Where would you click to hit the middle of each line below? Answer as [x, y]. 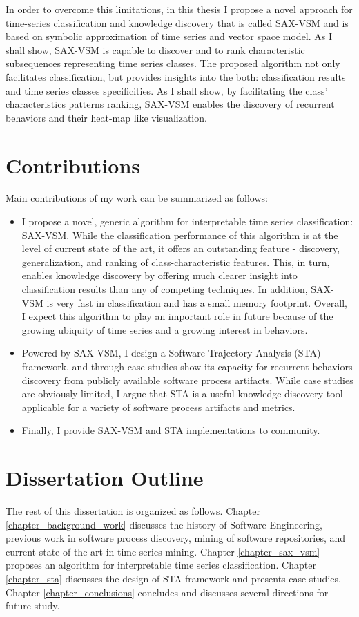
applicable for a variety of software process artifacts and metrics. [158, 407]
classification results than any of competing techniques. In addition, [165, 289]
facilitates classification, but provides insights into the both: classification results [176, 76]
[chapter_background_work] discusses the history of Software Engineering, [164, 524]
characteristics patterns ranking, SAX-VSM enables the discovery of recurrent [170, 104]
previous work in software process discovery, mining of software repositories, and [176, 538]
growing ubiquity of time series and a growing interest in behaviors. [165, 329]
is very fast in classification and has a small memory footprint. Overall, [197, 302]
